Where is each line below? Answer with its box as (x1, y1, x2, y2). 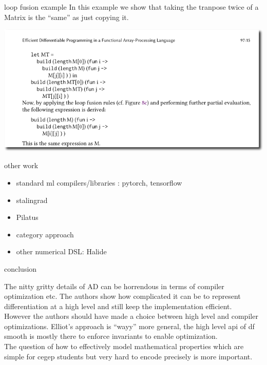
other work (4, 160, 39, 171)
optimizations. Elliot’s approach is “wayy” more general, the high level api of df (4, 320, 255, 331)
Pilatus (16, 212, 39, 222)
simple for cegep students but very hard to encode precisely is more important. (4, 351, 253, 361)
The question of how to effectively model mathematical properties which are (4, 341, 244, 352)
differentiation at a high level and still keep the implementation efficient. (4, 300, 232, 311)
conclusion (4, 263, 37, 274)
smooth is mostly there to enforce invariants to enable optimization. (4, 331, 218, 341)
